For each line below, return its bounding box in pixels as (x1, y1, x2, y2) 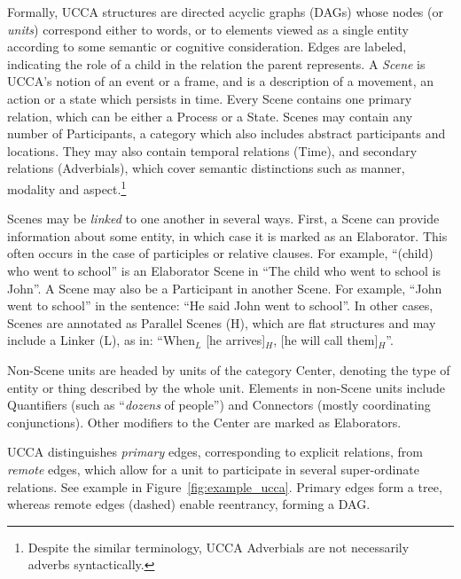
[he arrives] (206, 331, 266, 349)
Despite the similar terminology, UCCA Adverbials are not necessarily (27, 537, 410, 556)
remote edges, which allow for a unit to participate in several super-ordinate (7, 459, 419, 478)
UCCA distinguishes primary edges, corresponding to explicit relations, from (7, 442, 423, 461)
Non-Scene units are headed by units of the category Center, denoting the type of (7, 360, 450, 379)
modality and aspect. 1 (7, 176, 127, 198)
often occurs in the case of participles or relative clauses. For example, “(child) (7, 244, 434, 262)
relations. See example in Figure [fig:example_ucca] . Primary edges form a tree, (7, 477, 442, 496)
